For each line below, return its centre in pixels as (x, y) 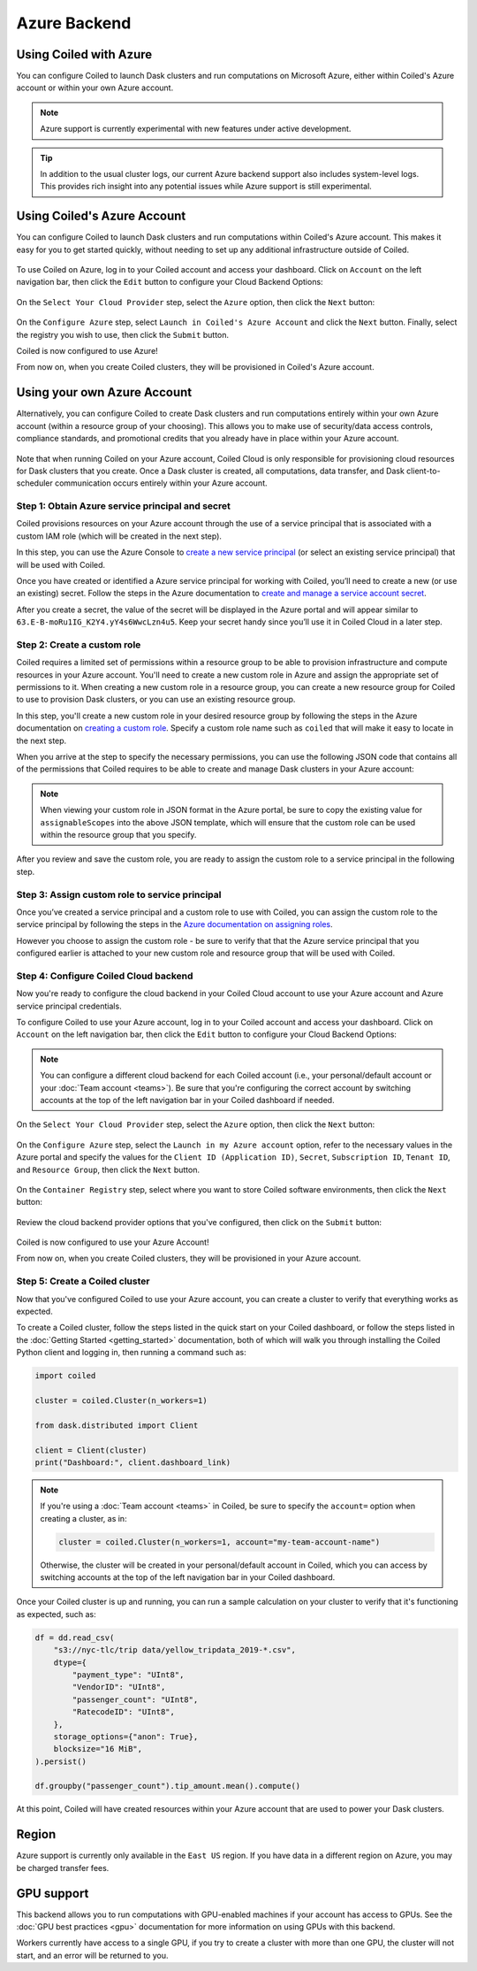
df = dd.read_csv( (75, 1637)
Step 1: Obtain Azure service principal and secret (124, 506)
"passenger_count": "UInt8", (135, 1699)
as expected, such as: (56, 1614)
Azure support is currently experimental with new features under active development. (196, 129)
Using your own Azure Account (104, 392)
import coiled (65, 1376)
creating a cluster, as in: (83, 1518)
